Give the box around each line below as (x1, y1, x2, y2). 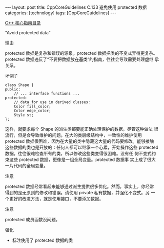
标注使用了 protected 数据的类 (12, 237, 73, 243)
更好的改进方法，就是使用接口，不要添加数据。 (9, 196, 103, 202)
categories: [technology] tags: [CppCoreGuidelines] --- (5, 10, 117, 16)
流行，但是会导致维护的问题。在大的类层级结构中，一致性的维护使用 (5, 132, 142, 138)
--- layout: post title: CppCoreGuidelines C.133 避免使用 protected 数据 (5, 4, 147, 10)
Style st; (14, 113, 34, 117)
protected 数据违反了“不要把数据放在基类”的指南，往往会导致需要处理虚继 (5, 56, 154, 62)
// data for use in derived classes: (14, 100, 91, 105)
